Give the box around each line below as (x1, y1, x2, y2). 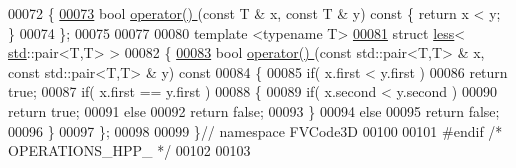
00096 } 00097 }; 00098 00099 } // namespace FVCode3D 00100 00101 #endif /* (8, 120, 503, 141)
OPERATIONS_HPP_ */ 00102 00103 (8, 140, 251, 161)
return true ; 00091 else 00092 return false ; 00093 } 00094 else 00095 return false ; (8, 100, 500, 121)
